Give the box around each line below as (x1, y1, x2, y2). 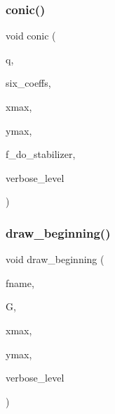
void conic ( (6, 28, 56, 43)
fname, (6, 275, 34, 290)
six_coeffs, (6, 75, 51, 90)
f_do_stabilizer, (6, 147, 76, 162)
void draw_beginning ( (6, 252, 104, 267)
